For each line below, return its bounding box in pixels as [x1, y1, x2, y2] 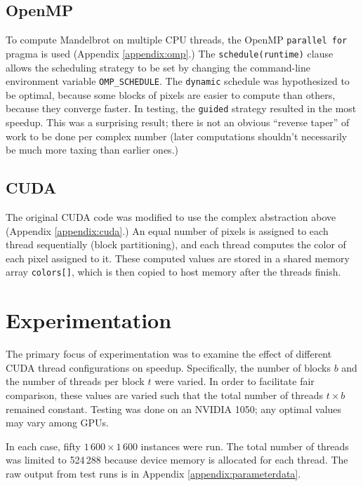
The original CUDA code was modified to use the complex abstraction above [6, 210, 336, 224]
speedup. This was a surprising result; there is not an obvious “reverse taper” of [6, 115, 350, 130]
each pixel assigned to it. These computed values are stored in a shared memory [6, 250, 350, 265]
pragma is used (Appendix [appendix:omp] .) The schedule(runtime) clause [6, 46, 334, 60]
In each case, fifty [6, 438, 81, 453]
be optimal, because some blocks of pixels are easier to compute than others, [6, 87, 336, 102]
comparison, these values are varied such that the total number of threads [6, 387, 324, 402]
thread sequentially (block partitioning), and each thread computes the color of [6, 237, 346, 252]
